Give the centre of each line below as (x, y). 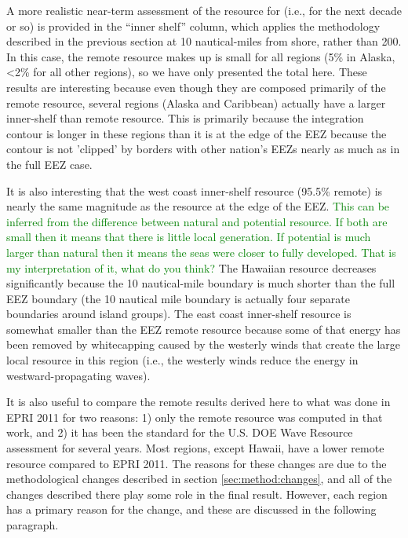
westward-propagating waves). (78, 375)
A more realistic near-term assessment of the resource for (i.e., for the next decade (204, 10)
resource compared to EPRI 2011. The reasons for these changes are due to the (197, 463)
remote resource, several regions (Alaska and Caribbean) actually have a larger (196, 102)
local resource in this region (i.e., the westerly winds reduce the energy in (182, 360)
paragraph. (33, 525)
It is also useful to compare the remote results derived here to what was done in (199, 402)
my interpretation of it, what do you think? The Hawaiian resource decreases (191, 267)
